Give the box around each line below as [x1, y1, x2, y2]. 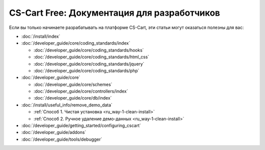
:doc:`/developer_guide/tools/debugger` [21, 136, 103, 142]
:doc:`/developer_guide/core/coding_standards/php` [33, 68, 139, 74]
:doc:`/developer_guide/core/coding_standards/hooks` [33, 47, 144, 53]
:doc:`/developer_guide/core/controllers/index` [33, 88, 129, 94]
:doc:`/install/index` [21, 33, 61, 39]
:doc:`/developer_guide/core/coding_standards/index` [21, 40, 131, 46]
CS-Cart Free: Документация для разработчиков [9, 7, 220, 18]
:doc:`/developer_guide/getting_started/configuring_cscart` [21, 123, 141, 128]
